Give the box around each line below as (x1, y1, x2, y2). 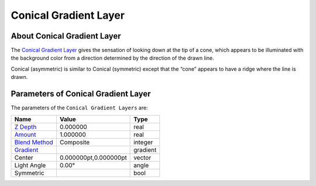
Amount (14, 130, 36, 139)
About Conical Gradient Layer (11, 31, 121, 41)
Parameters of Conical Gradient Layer (11, 89, 152, 99)
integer (133, 138, 153, 146)
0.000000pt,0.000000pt (59, 153, 127, 161)
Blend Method (14, 138, 54, 146)
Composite (59, 138, 90, 146)
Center (14, 153, 33, 161)
